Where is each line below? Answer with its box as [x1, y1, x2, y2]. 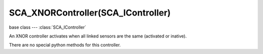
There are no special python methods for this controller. [9, 42, 121, 48]
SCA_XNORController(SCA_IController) [9, 7, 171, 18]
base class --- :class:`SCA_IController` [9, 24, 86, 30]
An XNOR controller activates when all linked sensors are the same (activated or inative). [9, 33, 187, 39]
